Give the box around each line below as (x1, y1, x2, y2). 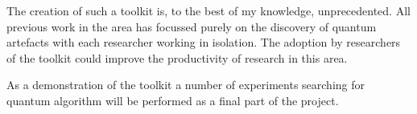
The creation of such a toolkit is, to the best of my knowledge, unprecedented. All (6, 2, 411, 18)
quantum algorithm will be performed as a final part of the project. (6, 92, 339, 108)
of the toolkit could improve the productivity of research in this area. (6, 49, 348, 66)
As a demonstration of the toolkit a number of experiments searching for (6, 76, 365, 93)
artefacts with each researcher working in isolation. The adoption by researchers (6, 34, 401, 51)
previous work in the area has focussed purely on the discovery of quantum (6, 18, 377, 35)
